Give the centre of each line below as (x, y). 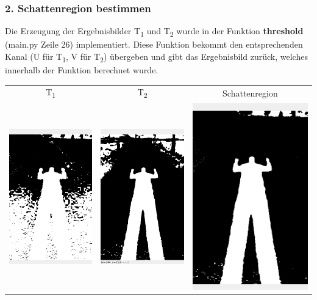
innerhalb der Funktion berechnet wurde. (82, 70)
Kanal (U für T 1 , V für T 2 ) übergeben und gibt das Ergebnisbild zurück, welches (156, 57)
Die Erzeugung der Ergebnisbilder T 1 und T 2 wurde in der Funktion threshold (154, 32)
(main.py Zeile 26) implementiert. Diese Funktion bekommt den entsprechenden (154, 44)
